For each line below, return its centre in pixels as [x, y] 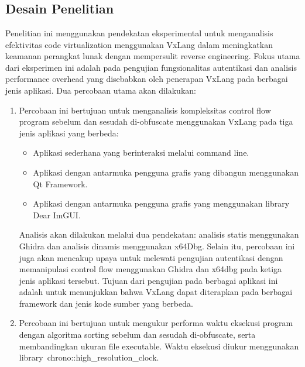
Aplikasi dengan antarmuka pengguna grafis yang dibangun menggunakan [166, 172]
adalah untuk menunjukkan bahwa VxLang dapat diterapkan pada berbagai [156, 292]
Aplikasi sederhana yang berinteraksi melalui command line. [141, 152]
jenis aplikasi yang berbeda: [69, 133]
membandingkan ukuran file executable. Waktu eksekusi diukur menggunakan [159, 346]
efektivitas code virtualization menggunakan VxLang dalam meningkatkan [139, 44]
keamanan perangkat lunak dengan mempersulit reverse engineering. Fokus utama [153, 56]
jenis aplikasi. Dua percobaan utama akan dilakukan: [101, 90]
